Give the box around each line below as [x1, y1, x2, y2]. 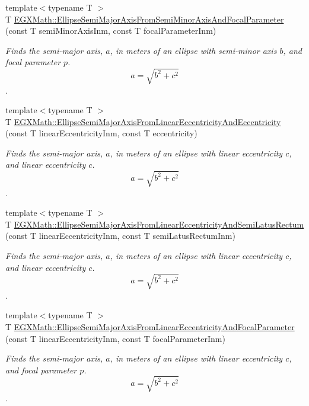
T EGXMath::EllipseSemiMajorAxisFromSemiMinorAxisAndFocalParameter [5, 12, 284, 25]
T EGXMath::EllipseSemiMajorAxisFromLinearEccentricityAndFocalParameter [5, 320, 295, 333]
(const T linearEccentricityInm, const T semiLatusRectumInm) [5, 229, 235, 242]
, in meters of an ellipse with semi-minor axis [110, 44, 277, 56]
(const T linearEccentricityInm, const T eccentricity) [5, 127, 197, 139]
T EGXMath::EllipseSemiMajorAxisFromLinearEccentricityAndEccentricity [5, 115, 281, 127]
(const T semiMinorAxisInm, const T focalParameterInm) [5, 24, 216, 37]
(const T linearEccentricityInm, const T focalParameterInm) [5, 332, 225, 344]
